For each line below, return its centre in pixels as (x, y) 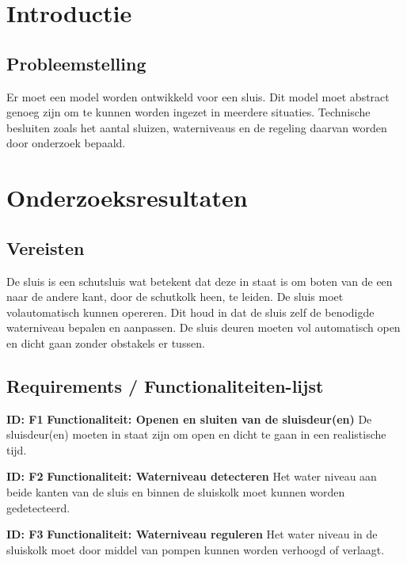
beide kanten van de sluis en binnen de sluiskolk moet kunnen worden (176, 492)
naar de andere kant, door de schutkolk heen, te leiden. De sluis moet (175, 297)
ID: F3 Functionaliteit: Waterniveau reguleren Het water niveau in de (192, 534)
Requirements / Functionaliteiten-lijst (165, 385)
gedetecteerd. (38, 507)
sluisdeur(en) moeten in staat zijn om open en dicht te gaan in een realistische (196, 434)
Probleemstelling (76, 63)
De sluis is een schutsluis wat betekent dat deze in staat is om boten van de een (200, 281)
